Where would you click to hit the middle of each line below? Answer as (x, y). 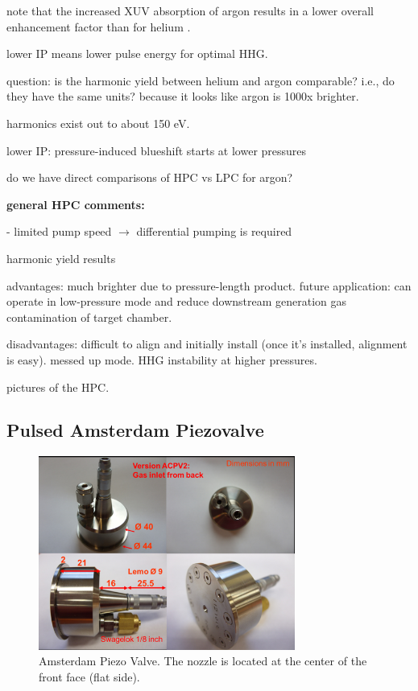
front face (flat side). (89, 677)
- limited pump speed (59, 231)
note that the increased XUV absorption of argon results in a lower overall (190, 10)
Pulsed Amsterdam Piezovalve (135, 430)
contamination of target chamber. (89, 317)
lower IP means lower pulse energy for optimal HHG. (137, 53)
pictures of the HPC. (58, 387)
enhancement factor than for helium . (99, 26)
